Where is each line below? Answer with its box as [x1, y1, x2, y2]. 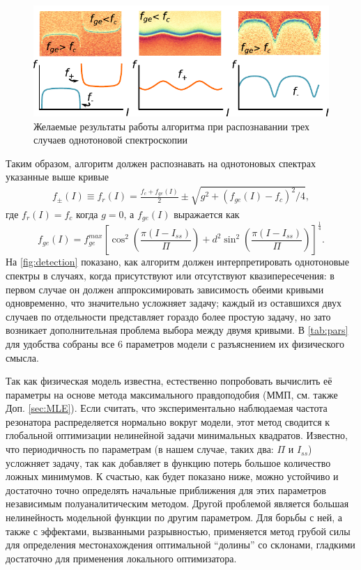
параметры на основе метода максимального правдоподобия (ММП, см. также [6, 387, 338, 401]
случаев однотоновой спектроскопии [33, 132, 188, 147]
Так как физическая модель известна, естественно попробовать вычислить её [6, 373, 332, 388]
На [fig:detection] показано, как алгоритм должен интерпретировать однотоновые [6, 254, 349, 269]
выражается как [174, 206, 240, 221]
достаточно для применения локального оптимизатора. [6, 550, 237, 565]
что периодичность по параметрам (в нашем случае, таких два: [6, 442, 274, 456]
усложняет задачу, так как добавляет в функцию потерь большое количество [6, 455, 331, 470]
